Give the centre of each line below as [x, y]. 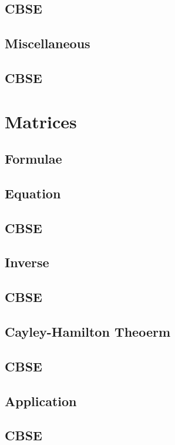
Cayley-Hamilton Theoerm [88, 332]
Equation [33, 193]
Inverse [27, 262]
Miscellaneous [48, 43]
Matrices [41, 121]
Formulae [33, 159]
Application [41, 401]
